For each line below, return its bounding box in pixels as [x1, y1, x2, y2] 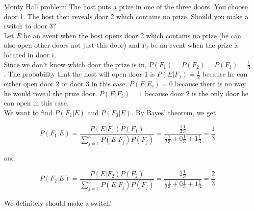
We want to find [4, 107, 52, 117]
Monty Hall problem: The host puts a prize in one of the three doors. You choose [4, 1, 248, 11]
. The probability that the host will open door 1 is [4, 69, 155, 79]
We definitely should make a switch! [4, 198, 112, 208]
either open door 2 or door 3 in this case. [4, 79, 127, 89]
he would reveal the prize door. [4, 88, 97, 98]
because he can [202, 69, 248, 79]
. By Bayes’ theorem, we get [131, 107, 216, 117]
